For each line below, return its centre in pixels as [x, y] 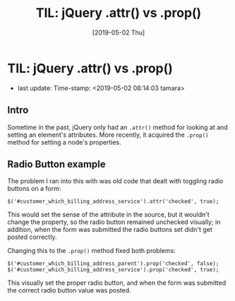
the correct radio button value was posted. [70, 290]
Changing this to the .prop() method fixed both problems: [92, 251]
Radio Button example [56, 164]
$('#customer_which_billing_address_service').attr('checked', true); [113, 202]
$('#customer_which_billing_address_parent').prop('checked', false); [113, 264]
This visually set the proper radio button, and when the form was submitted [117, 283]
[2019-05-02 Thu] [119, 32]
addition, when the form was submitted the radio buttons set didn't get [110, 230]
